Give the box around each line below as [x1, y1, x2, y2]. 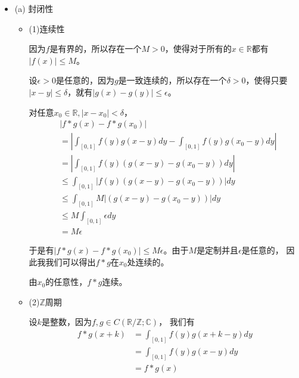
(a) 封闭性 [14, 2, 54, 14]
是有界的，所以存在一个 [49, 42, 142, 55]
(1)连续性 [29, 22, 65, 35]
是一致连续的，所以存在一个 [118, 74, 227, 86]
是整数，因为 [41, 315, 92, 328]
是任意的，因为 [55, 74, 114, 86]
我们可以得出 [45, 255, 96, 268]
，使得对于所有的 [164, 42, 232, 55]
